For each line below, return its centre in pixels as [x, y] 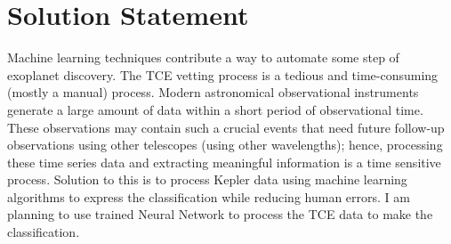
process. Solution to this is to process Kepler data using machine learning [207, 179]
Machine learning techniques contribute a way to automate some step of [203, 57]
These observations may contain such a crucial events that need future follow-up [226, 127]
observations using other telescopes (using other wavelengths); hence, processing [225, 145]
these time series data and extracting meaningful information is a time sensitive [224, 162]
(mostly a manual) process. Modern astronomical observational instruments [213, 92]
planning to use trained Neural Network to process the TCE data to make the [220, 214]
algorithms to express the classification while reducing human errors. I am [209, 196]
